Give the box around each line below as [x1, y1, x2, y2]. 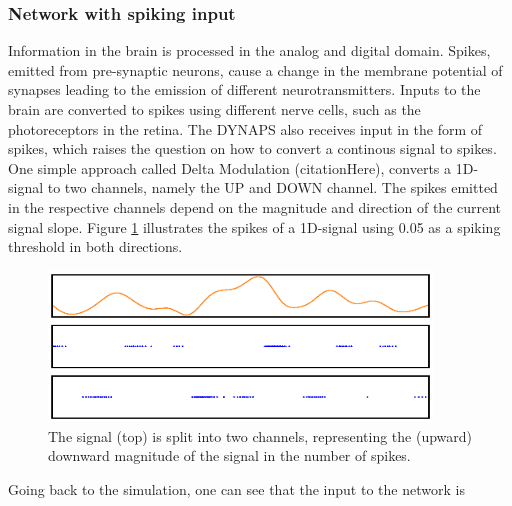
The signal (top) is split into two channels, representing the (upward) [48, 425, 473, 446]
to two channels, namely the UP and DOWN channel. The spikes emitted [47, 177, 498, 198]
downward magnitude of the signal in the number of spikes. [48, 445, 411, 466]
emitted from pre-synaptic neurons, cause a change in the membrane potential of [8, 59, 503, 80]
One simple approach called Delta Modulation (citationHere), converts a [8, 157, 452, 178]
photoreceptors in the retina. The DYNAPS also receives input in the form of [8, 118, 483, 139]
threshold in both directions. [8, 236, 183, 257]
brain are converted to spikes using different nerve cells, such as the [8, 99, 421, 119]
